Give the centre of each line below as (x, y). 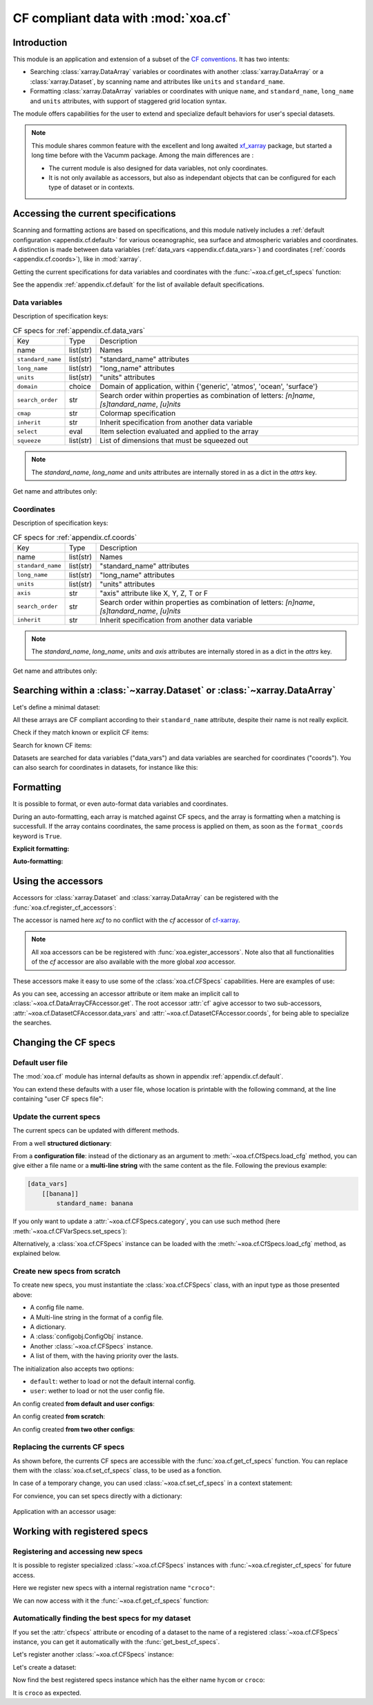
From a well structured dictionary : (62, 1143)
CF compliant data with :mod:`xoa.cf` (122, 18)
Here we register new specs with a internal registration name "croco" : (114, 1588)
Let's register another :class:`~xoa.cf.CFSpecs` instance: (93, 1654)
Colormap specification (138, 413)
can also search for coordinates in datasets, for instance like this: (105, 768)
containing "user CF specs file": (58, 1099)
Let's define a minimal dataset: (56, 707)
